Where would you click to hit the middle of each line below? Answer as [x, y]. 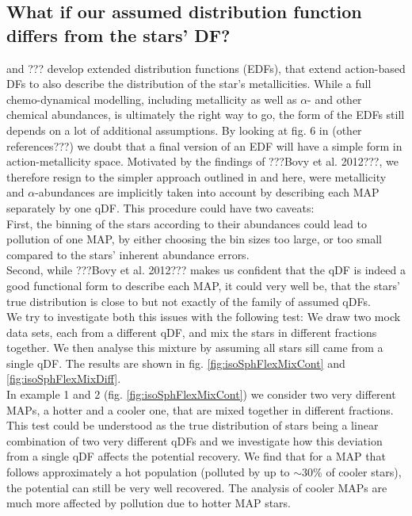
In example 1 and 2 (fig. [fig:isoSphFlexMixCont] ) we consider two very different [201, 394]
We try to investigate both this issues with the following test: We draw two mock [204, 317]
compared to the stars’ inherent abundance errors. [128, 254]
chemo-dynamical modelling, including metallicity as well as [152, 99]
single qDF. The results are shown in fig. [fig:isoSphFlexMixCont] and [176, 363]
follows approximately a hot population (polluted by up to [148, 472]
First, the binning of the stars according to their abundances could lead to [187, 223]
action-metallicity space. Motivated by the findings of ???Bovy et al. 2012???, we [202, 161]
